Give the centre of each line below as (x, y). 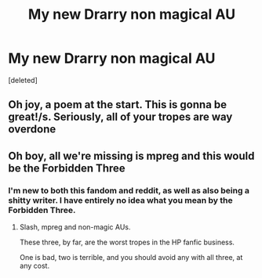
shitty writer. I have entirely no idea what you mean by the (120, 200)
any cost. (34, 266)
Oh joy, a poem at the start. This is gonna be (118, 105)
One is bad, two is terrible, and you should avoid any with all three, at (131, 258)
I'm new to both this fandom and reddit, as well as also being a (129, 190)
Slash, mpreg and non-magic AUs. (75, 227)
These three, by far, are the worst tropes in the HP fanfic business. (127, 242)
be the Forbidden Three (67, 168)
